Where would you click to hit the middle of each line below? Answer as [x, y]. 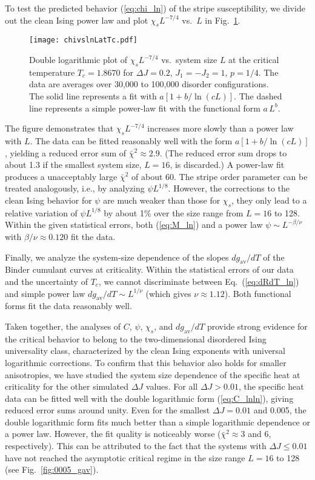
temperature [52, 72]
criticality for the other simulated [67, 386]
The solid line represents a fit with [93, 96]
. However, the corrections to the [229, 188]
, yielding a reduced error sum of [66, 152]
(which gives [168, 293]
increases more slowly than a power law [220, 128]
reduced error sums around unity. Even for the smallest [108, 410]
